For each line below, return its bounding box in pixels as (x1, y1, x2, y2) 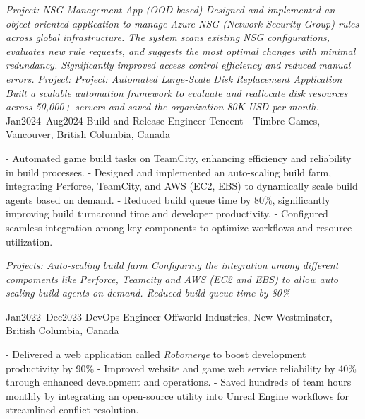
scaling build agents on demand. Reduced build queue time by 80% (6, 285, 290, 300)
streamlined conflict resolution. (6, 402, 139, 417)
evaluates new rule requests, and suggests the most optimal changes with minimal (6, 43, 356, 58)
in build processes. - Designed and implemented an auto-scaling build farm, (6, 164, 332, 179)
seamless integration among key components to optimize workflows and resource (6, 219, 352, 234)
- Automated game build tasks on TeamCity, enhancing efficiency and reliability (6, 150, 352, 165)
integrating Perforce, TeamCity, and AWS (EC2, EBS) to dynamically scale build (6, 178, 358, 193)
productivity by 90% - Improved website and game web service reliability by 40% (6, 360, 357, 375)
